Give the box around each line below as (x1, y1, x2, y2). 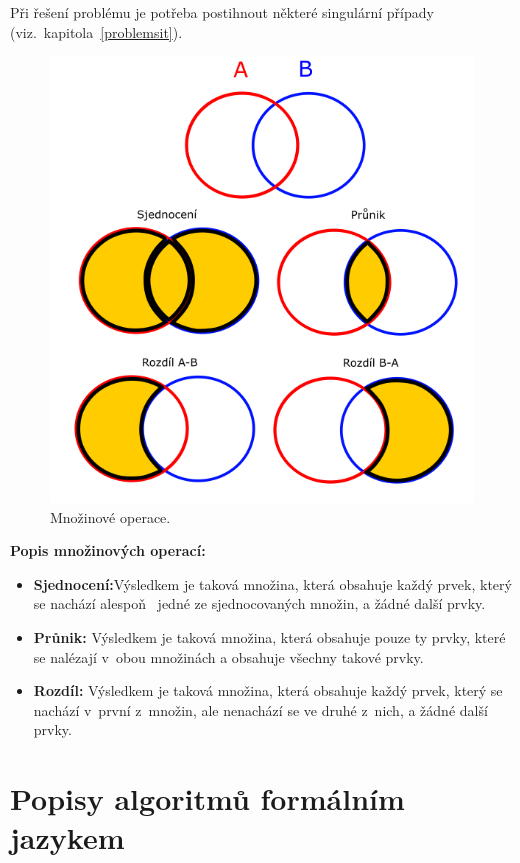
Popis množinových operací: (10, 540, 206, 561)
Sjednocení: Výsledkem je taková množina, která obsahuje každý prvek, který (33, 573, 512, 594)
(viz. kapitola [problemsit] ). (10, 21, 183, 42)
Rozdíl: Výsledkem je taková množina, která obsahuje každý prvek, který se (33, 680, 503, 701)
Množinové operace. (50, 506, 171, 527)
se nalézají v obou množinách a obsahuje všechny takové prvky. (33, 646, 424, 667)
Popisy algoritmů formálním (10, 778, 405, 819)
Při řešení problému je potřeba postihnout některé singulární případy (10, 2, 434, 22)
